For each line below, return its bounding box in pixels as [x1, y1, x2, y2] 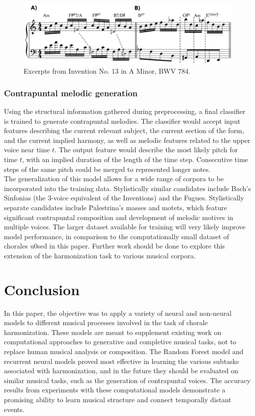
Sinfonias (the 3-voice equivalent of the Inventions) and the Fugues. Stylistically [4, 193, 244, 203]
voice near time [4, 144, 50, 155]
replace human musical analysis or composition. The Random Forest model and [4, 346, 244, 356]
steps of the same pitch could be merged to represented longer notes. [4, 164, 211, 174]
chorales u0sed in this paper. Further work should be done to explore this [4, 241, 225, 251]
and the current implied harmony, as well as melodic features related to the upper [4, 135, 251, 145]
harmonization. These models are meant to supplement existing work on [4, 327, 222, 337]
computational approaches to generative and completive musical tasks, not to [4, 336, 236, 347]
